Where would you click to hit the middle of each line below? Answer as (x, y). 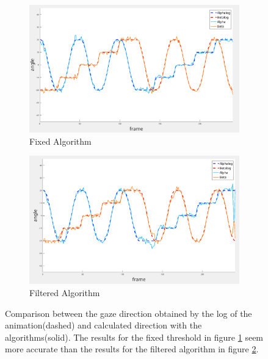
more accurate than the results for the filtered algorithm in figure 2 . (132, 349)
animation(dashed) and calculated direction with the (103, 325)
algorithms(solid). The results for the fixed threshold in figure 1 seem (134, 337)
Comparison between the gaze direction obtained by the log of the (129, 313)
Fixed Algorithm (60, 141)
